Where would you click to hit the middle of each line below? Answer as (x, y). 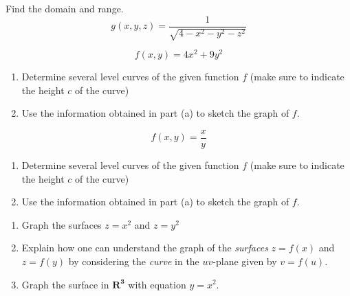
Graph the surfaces (62, 224)
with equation (157, 284)
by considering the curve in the (134, 261)
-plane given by (245, 261)
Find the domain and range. (65, 8)
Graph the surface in (65, 284)
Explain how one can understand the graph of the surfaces (145, 248)
